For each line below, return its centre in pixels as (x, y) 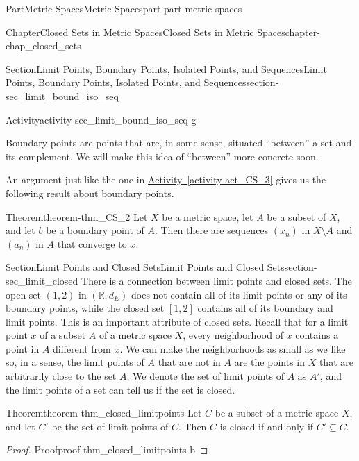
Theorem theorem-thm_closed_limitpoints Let (104, 413)
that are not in (189, 362)
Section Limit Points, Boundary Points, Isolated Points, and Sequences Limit (166, 68)
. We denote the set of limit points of (205, 376)
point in (23, 348)
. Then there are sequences (211, 230)
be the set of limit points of (110, 426)
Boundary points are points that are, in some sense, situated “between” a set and (179, 143)
